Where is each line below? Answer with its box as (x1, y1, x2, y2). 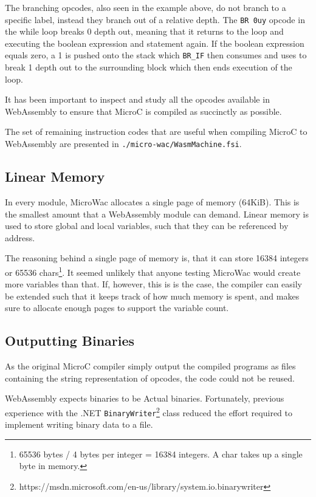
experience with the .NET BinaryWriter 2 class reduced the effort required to (5, 404, 292, 419)
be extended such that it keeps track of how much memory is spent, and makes (5, 289, 300, 302)
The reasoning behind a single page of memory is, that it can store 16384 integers (5, 252, 309, 264)
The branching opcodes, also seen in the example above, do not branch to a (5, 1, 286, 13)
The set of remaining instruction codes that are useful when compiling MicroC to (5, 125, 307, 138)
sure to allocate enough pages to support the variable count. (5, 301, 229, 314)
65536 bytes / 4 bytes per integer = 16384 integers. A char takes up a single (19, 447, 303, 460)
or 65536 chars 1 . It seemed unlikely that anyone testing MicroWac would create (5, 264, 301, 278)
